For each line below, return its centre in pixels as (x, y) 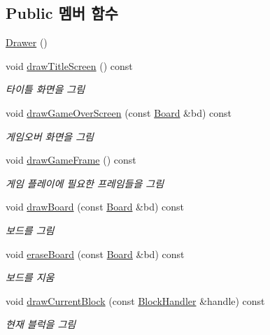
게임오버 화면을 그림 (50, 136)
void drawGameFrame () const (71, 160)
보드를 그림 (30, 230)
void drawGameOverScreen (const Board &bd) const (119, 112)
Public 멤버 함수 (62, 13)
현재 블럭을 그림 (41, 324)
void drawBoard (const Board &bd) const (95, 207)
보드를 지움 (30, 277)
